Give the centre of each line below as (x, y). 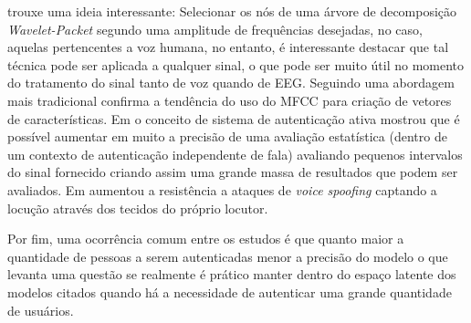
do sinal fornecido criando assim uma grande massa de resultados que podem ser (233, 172)
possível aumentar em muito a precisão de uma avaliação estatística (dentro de (227, 136)
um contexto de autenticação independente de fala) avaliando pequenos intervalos (235, 154)
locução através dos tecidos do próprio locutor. (138, 208)
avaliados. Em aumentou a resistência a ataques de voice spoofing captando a (222, 189)
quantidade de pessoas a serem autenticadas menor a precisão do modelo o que (228, 256)
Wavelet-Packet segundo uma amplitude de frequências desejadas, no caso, (215, 29)
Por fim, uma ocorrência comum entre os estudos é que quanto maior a (206, 239)
